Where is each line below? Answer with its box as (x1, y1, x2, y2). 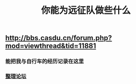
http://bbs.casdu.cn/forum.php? (5, 34, 112, 42)
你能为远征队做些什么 (40, 5, 131, 16)
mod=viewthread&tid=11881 (5, 42, 96, 50)
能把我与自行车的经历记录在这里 (5, 58, 84, 65)
